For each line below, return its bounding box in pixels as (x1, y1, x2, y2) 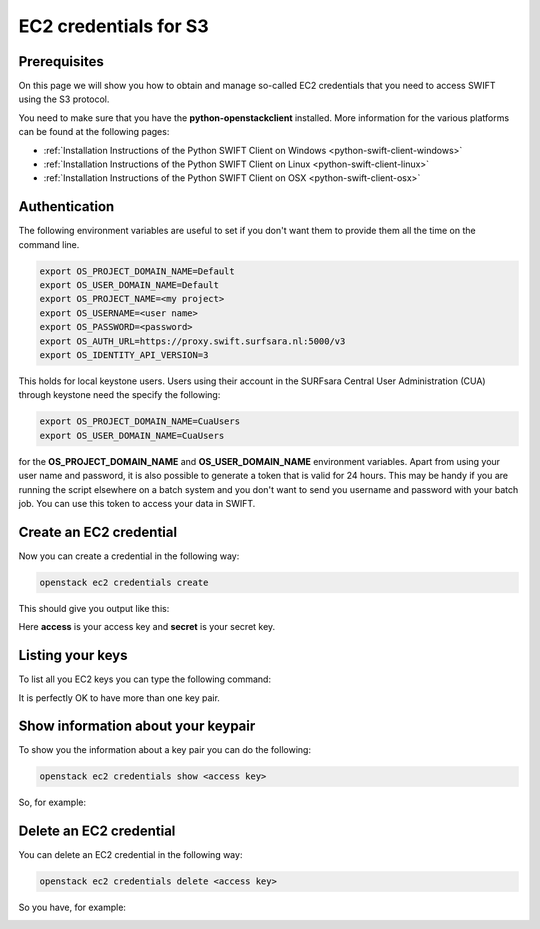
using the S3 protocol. (18, 93, 110, 105)
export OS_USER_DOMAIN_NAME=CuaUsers (39, 430, 225, 441)
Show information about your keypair (18, 718, 256, 735)
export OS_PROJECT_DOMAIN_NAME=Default (39, 265, 235, 277)
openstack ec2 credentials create (39, 576, 209, 588)
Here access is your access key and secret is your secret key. (18, 621, 276, 633)
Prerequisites (18, 53, 104, 70)
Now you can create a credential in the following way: (18, 550, 240, 562)
